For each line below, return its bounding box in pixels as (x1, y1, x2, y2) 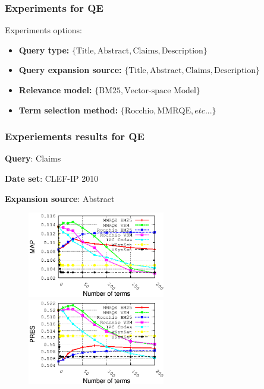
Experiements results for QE (5, 129, 144, 144)
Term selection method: (18, 103, 118, 116)
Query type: (18, 43, 70, 56)
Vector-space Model (124, 87, 196, 95)
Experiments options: (5, 24, 82, 36)
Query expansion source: (18, 64, 122, 76)
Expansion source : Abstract (5, 192, 115, 204)
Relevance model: (18, 84, 92, 96)
